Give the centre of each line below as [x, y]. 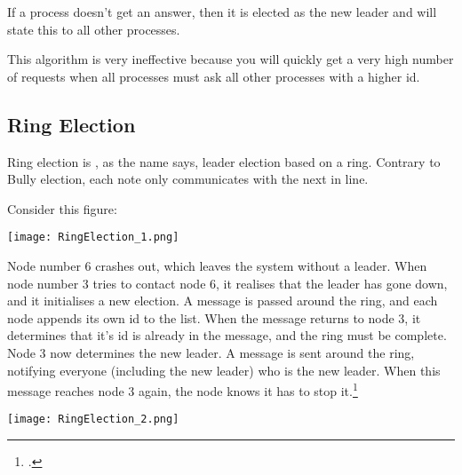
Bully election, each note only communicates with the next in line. [188, 179]
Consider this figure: [62, 208]
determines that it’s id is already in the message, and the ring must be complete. [227, 335]
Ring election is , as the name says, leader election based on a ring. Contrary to [224, 161]
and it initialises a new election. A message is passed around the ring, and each [223, 301]
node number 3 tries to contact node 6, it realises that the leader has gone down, [227, 283]
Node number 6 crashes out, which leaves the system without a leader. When [217, 266]
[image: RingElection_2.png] [93, 420]
